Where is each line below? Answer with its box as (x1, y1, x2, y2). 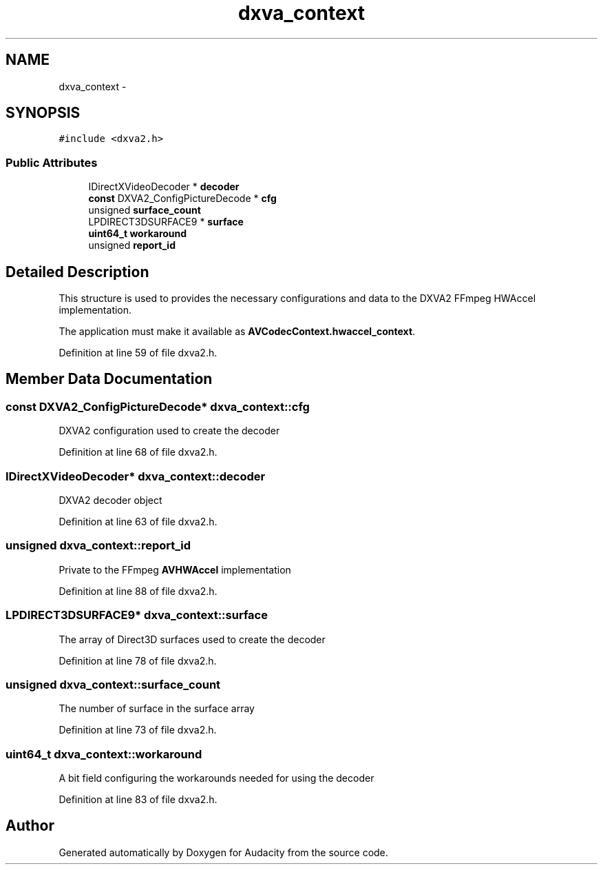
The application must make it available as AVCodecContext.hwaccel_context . (59, 325, 416, 338)
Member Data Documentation (6, 370, 213, 388)
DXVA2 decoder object (59, 494, 162, 506)
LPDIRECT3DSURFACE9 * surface (88, 216, 244, 228)
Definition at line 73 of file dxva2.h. (59, 724, 217, 736)
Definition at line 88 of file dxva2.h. (59, 585, 218, 597)
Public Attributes (6, 155, 98, 170)
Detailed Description (6, 263, 149, 281)
